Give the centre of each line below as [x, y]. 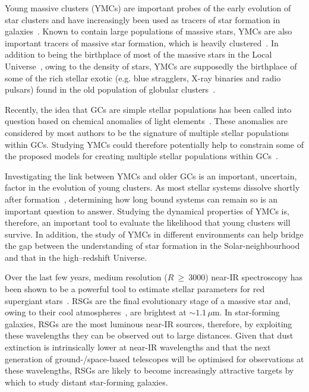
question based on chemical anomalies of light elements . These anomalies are [146, 121]
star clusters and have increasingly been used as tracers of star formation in [143, 19]
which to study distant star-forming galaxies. [86, 382]
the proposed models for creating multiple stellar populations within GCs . [141, 156]
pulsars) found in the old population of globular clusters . [110, 89]
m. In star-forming [246, 312]
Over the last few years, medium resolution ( [86, 277]
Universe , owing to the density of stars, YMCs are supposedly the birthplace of [151, 66]
